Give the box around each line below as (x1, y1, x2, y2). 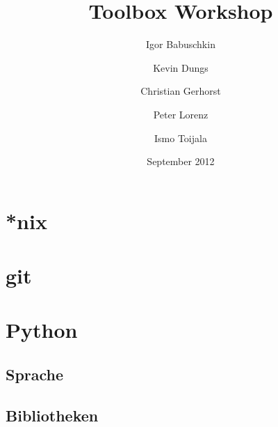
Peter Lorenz (153, 107, 208, 121)
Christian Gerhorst (140, 84, 221, 98)
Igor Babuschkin (146, 37, 215, 52)
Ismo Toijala (154, 130, 207, 145)
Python (6, 316, 78, 344)
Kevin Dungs (153, 60, 208, 75)
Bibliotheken (6, 404, 99, 426)
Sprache (6, 364, 64, 385)
